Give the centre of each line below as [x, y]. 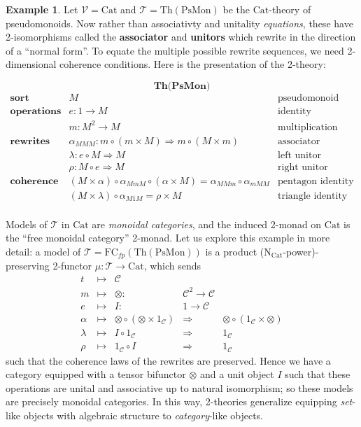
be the [236, 9]
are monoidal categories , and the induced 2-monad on [207, 224]
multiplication [308, 127]
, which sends [172, 266]
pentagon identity [316, 181]
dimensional [31, 64]
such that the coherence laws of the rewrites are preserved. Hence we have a [168, 360]
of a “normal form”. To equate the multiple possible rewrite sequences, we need [175, 50]
